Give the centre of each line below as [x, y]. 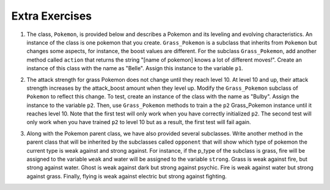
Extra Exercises [51, 16]
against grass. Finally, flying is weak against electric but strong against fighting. [127, 176]
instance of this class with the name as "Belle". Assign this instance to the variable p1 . [135, 68]
